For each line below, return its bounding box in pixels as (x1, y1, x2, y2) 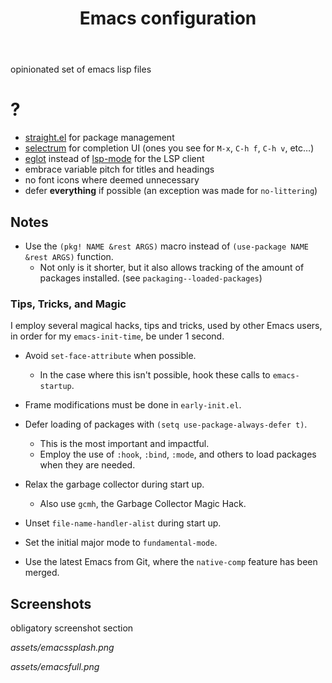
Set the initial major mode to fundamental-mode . (24, 537, 218, 549)
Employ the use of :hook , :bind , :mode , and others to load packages (39, 448, 317, 461)
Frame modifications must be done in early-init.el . (24, 399, 242, 411)
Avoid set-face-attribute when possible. (24, 350, 197, 362)
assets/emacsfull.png (10, 661, 100, 673)
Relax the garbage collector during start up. (24, 478, 205, 491)
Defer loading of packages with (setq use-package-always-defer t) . (24, 418, 308, 431)
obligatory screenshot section (10, 622, 134, 634)
